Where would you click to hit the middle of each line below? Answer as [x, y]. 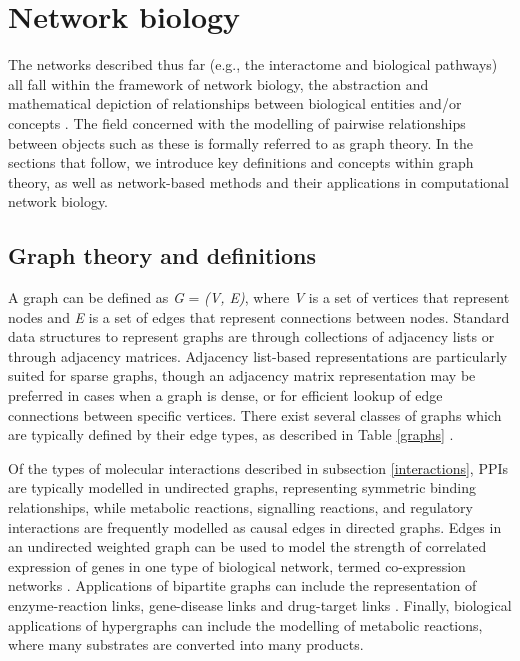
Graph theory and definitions [162, 255]
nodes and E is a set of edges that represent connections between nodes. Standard [259, 316]
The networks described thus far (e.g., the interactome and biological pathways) [253, 64]
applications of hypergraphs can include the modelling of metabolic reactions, [245, 624]
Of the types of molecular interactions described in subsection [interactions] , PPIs [258, 467]
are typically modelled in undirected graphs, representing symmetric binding [242, 487]
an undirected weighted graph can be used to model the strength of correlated [247, 546]
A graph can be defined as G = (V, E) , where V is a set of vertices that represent [259, 297]
